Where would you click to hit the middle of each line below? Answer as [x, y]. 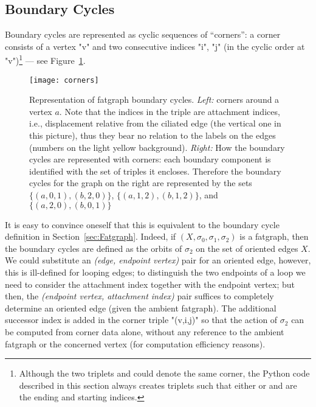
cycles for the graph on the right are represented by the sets [141, 183]
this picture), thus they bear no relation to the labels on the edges [153, 135]
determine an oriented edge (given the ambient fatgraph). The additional [141, 308]
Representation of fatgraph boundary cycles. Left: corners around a [154, 99]
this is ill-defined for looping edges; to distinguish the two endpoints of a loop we [155, 272]
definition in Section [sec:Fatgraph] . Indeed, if [91, 236]
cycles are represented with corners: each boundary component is [150, 159]
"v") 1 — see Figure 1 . [45, 60]
